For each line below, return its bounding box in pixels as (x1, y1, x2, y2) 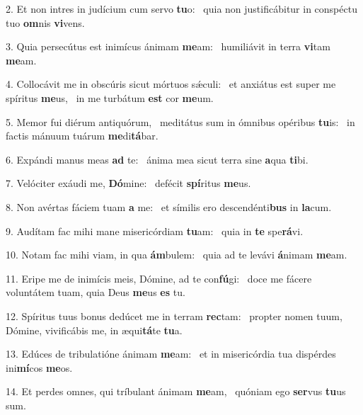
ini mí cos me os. (6, 360, 73, 375)
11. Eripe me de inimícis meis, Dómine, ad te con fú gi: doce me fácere (6, 271, 312, 285)
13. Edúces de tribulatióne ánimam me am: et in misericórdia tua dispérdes (6, 346, 336, 361)
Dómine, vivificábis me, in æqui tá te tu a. (6, 322, 183, 337)
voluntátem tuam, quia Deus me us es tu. (6, 285, 185, 300)
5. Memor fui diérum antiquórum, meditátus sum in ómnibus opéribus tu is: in (6, 114, 355, 129)
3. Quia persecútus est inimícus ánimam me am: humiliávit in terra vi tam (6, 39, 330, 54)
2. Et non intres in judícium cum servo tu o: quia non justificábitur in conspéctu (6, 1, 357, 16)
